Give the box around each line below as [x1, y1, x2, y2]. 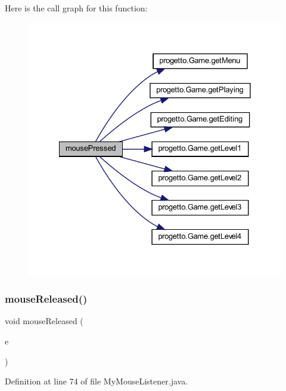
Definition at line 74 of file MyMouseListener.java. [5, 375, 188, 387]
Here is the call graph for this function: [5, 2, 148, 14]
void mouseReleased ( [5, 315, 83, 327]
